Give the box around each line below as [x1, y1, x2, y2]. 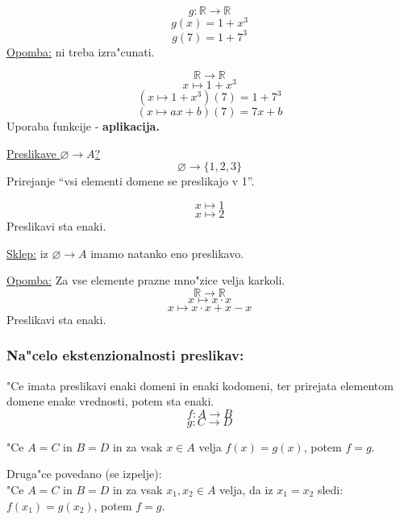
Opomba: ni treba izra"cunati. [6, 43, 155, 60]
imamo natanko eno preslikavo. [90, 244, 244, 261]
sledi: [317, 481, 344, 497]
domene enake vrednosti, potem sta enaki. [6, 393, 215, 410]
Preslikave [6, 144, 56, 161]
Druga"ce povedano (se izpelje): [6, 465, 162, 482]
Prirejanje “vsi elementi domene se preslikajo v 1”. [6, 173, 255, 189]
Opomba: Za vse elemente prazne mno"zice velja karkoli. [6, 272, 285, 289]
